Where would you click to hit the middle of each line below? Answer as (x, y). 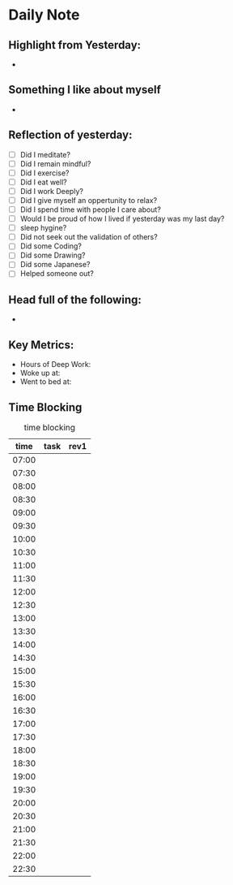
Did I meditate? (45, 154)
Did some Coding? (51, 246)
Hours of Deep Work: (55, 365)
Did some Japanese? (55, 265)
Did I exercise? (44, 173)
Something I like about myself (85, 90)
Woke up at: (40, 373)
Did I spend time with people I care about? (91, 209)
